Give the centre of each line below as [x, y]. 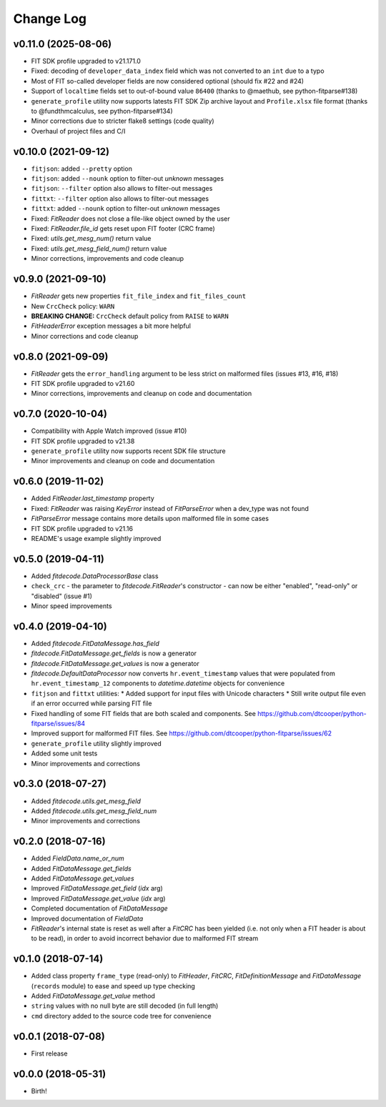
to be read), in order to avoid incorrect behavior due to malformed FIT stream [145, 938]
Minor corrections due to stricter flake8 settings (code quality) [123, 121]
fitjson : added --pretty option [81, 169]
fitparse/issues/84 [58, 724]
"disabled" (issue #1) [62, 596]
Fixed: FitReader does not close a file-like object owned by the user [130, 219]
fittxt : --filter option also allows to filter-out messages [120, 198]
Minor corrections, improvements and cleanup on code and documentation [142, 394]
